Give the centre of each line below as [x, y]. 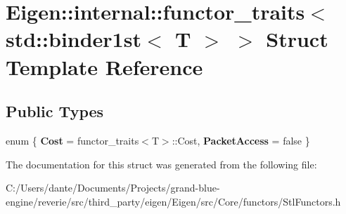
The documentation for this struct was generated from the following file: [161, 164]
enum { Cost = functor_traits [72, 140]
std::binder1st [73, 39]
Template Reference [104, 66]
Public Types [55, 111]
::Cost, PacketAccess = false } [241, 140]
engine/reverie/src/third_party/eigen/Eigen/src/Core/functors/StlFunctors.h [173, 201]
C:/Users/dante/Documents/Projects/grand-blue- [113, 188]
